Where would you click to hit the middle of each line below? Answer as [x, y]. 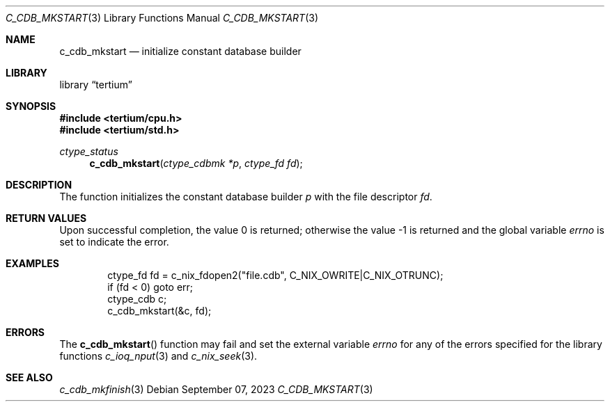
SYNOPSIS [31, 106]
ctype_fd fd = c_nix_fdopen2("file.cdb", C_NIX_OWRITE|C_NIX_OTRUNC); [275, 275]
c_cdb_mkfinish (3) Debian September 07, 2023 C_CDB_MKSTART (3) [216, 389]
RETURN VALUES [46, 218]
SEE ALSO [29, 377]
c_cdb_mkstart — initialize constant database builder [180, 51]
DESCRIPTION [39, 185]
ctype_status [89, 151]
